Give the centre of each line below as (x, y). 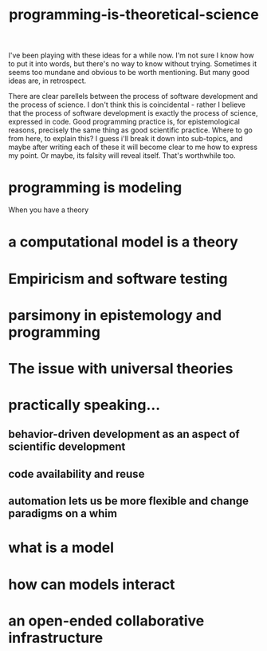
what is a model (61, 548)
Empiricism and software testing (118, 279)
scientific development (67, 447)
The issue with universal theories (121, 368)
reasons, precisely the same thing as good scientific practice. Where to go (130, 130)
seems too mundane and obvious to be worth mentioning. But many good (129, 73)
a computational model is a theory (124, 242)
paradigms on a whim (63, 513)
